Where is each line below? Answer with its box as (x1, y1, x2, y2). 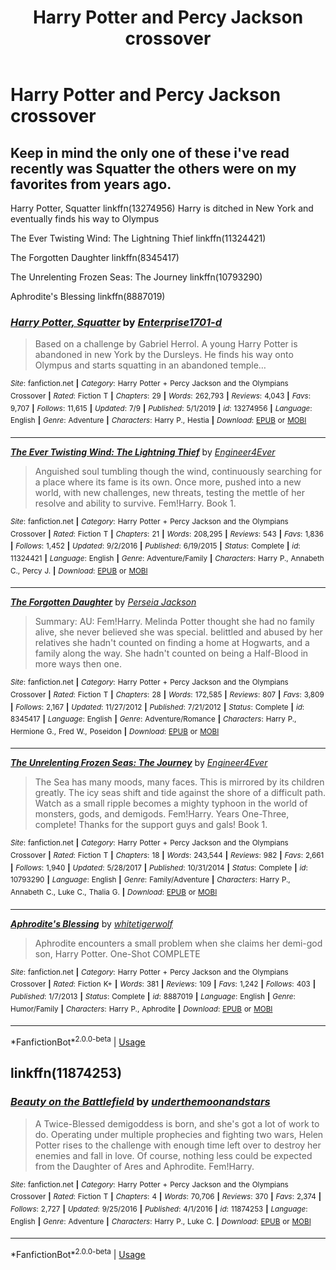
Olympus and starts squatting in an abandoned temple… (34, 359, 267, 371)
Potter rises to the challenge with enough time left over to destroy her (34, 1139, 322, 1151)
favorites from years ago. (10, 176, 172, 193)
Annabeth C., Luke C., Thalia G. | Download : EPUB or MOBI (10, 887, 218, 898)
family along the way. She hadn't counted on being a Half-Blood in (34, 647, 309, 660)
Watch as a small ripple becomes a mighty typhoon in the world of (34, 797, 308, 810)
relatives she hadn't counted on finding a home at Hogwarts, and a (34, 637, 310, 649)
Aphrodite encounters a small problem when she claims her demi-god (34, 937, 323, 949)
